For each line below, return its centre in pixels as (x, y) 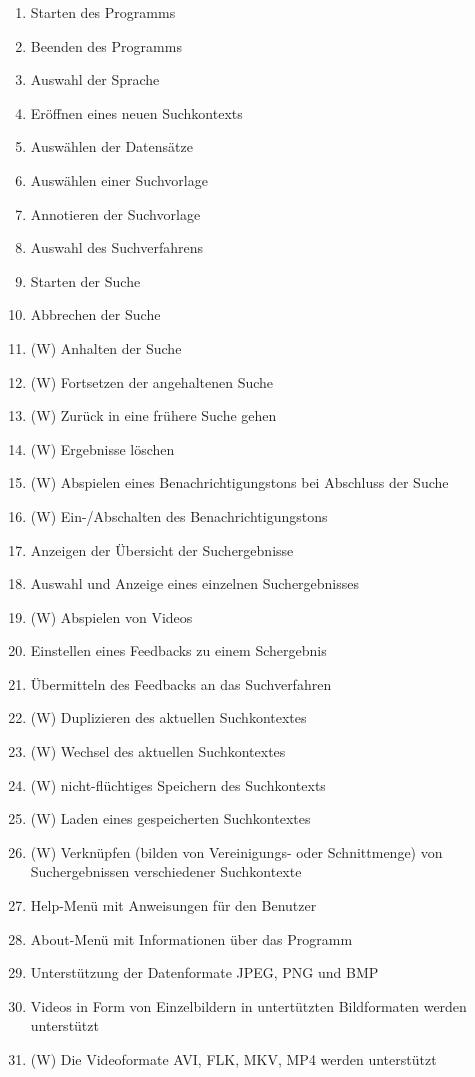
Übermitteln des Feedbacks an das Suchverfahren (181, 683)
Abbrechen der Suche (95, 314)
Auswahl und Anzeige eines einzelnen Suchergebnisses (195, 583)
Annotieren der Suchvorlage (115, 213)
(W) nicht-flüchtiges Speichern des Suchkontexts (178, 784)
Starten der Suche (85, 280)
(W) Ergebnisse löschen (102, 448)
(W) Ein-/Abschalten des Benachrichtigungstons (179, 515)
